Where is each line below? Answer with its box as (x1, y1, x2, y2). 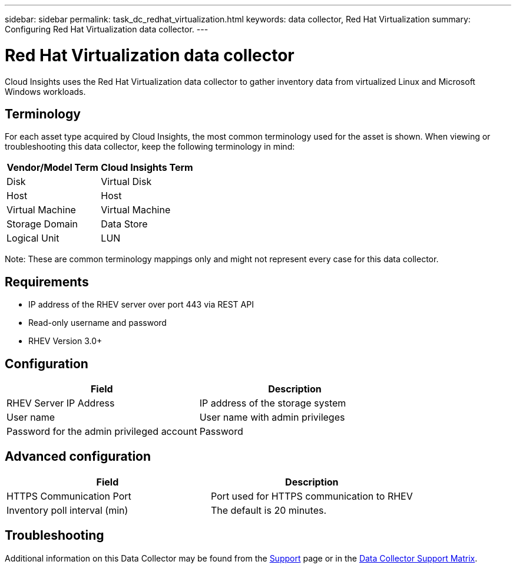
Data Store (101, 218, 148, 230)
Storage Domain (6, 218, 78, 230)
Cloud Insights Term (101, 161, 193, 174)
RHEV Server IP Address (6, 397, 115, 410)
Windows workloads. (5, 86, 86, 97)
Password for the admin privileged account (6, 425, 197, 438)
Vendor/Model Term (6, 161, 98, 174)
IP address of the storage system (199, 397, 346, 410)
